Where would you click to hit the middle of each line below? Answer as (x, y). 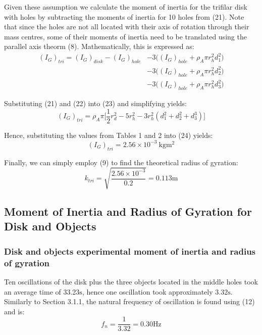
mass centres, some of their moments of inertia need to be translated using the (125, 36)
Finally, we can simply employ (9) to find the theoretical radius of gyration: (121, 162)
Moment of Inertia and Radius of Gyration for (128, 211)
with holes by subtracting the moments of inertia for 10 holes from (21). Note (124, 16)
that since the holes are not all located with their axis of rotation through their (127, 27)
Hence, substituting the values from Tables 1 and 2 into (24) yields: (109, 135)
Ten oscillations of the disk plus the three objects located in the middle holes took (131, 281)
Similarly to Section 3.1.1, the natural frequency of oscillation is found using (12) (129, 301)
